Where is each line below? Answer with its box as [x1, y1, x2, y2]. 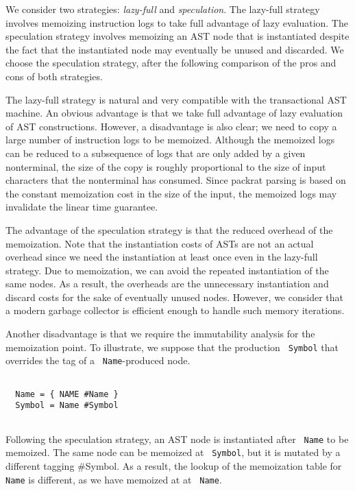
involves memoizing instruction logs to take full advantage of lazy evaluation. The [5, 15, 348, 29]
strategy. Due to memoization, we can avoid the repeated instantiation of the [5, 263, 329, 277]
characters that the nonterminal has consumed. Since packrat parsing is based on [5, 173, 346, 187]
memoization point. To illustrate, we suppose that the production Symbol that [5, 339, 339, 354]
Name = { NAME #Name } [15, 389, 119, 399]
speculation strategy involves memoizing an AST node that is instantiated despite [5, 29, 350, 43]
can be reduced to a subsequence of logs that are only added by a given [5, 145, 306, 160]
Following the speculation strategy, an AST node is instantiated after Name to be [5, 431, 349, 446]
